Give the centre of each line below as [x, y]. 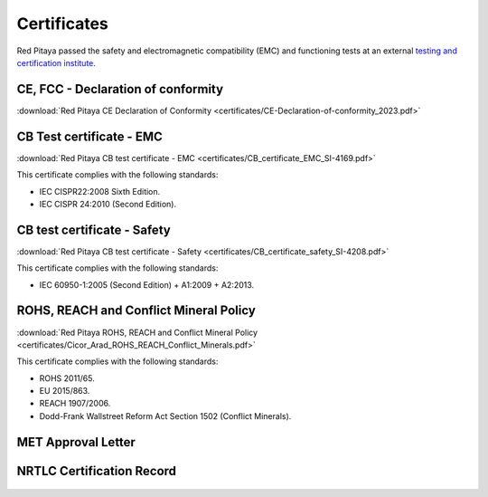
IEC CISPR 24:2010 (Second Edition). [108, 204]
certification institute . [56, 62]
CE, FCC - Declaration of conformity [120, 89]
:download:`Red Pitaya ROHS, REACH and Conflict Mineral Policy [137, 332]
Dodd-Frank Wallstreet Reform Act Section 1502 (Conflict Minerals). [165, 416]
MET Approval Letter [76, 442]
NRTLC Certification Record [96, 471]
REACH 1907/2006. [75, 404]
